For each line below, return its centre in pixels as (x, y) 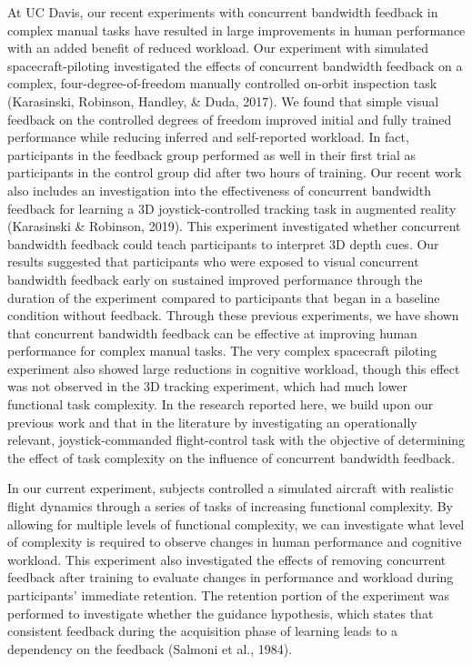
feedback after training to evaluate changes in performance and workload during (231, 577)
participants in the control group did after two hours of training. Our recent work (235, 172)
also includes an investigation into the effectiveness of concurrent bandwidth (219, 190)
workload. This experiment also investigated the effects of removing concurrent (227, 559)
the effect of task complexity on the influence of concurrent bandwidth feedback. (231, 457)
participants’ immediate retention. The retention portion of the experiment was (229, 595)
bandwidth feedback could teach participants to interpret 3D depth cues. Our (223, 243)
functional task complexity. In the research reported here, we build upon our (221, 404)
